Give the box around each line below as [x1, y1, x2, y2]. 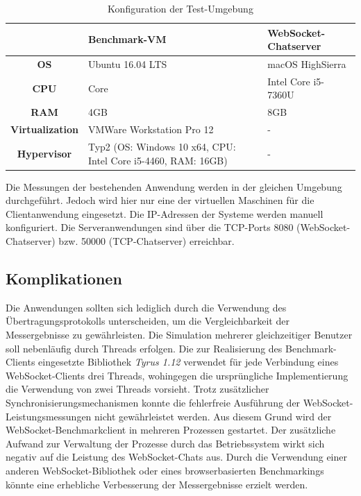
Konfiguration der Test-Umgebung [108, 1, 253, 15]
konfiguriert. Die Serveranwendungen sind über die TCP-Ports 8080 [6, 220, 294, 234]
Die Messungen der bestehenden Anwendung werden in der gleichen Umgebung [6, 179, 342, 194]
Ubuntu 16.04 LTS [87, 57, 167, 71]
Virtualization [10, 122, 78, 137]
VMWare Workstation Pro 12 [87, 122, 214, 137]
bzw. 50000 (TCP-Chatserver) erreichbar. [58, 234, 235, 248]
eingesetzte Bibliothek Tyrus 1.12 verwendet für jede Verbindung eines [38, 354, 339, 369]
